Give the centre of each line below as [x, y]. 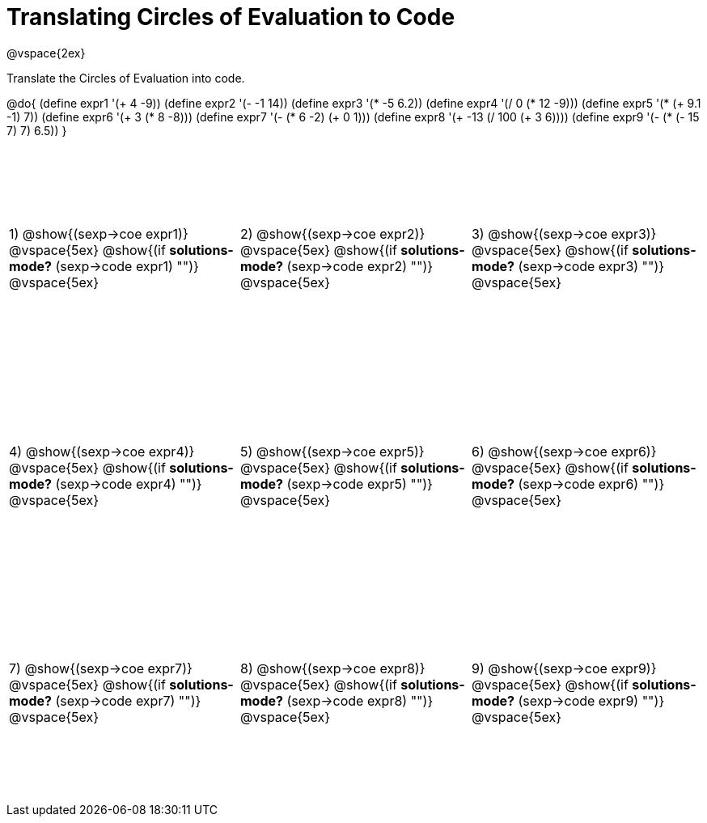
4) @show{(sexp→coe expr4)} [102, 451]
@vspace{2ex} [46, 53]
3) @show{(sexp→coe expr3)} [564, 234]
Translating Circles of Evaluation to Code [231, 17]
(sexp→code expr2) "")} [360, 267]
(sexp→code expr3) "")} [591, 267]
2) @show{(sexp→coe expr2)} [332, 234]
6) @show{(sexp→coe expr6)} [564, 451]
